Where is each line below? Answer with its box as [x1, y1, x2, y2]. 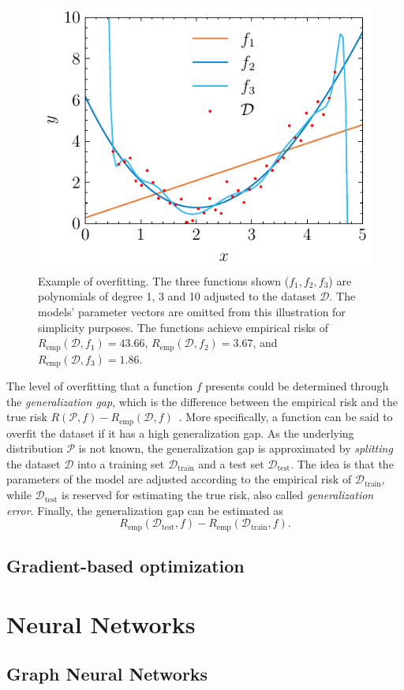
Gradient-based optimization [6, 554, 245, 578]
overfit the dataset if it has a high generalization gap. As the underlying [6, 424, 354, 441]
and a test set [198, 455, 264, 472]
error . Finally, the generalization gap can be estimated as [6, 502, 283, 518]
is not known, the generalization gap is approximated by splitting [78, 440, 393, 457]
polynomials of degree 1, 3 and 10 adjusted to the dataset [38, 288, 316, 304]
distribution [6, 440, 63, 457]
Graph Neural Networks [6, 662, 208, 686]
